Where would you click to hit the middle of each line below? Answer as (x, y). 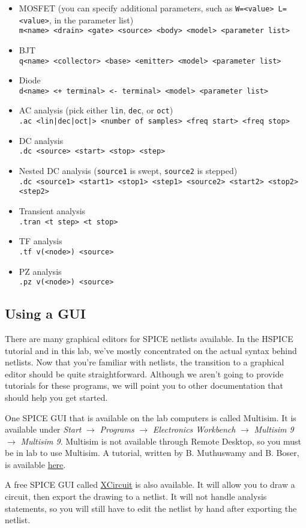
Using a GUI (45, 313)
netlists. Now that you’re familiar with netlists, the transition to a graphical (145, 362)
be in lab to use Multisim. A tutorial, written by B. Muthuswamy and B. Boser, (152, 453)
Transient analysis (52, 211)
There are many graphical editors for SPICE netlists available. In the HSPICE (149, 338)
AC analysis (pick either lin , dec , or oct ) (96, 110)
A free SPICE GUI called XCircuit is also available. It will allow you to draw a (150, 484)
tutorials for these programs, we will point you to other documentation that (144, 385)
